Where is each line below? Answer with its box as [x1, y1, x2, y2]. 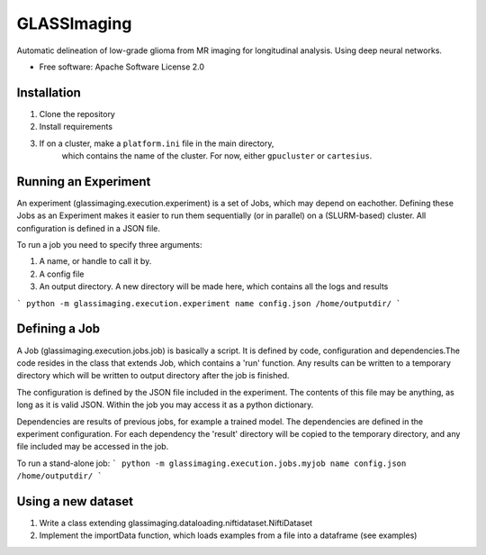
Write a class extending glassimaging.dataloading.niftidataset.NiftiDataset [39, 517, 313, 528]
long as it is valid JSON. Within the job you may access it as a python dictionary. [16, 399, 314, 410]
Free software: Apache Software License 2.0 [39, 61, 205, 72]
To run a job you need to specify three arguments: [16, 240, 202, 250]
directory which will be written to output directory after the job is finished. [16, 370, 290, 381]
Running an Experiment [16, 174, 151, 189]
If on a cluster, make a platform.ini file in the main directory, [39, 138, 274, 149]
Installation [16, 85, 81, 100]
